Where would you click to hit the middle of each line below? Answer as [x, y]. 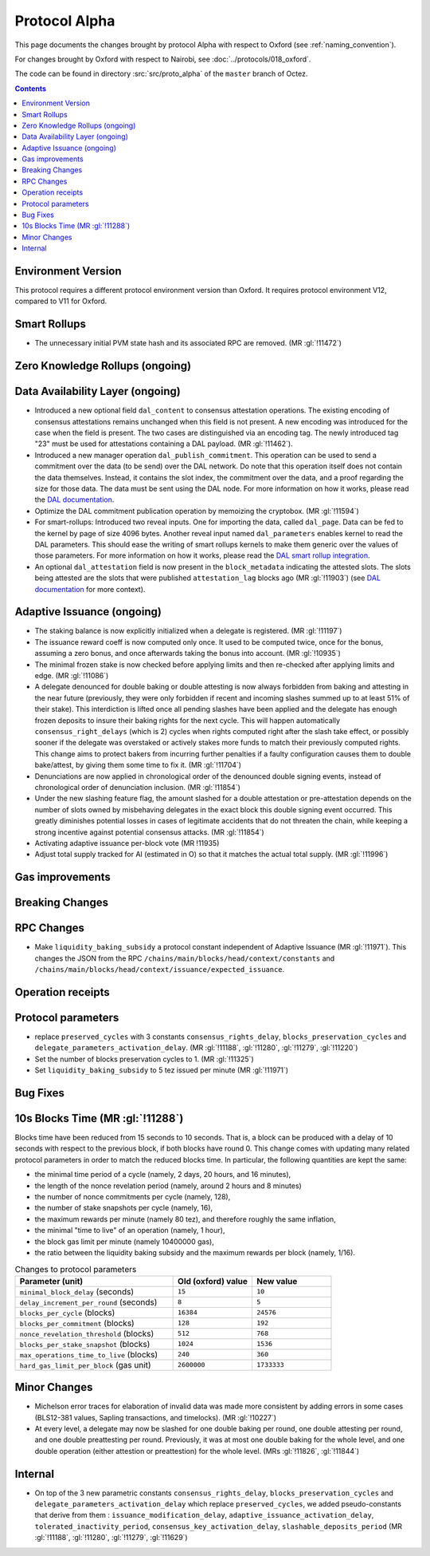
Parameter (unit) [51, 1281]
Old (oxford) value [213, 1281]
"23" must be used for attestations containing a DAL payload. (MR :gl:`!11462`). [164, 444]
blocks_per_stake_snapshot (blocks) [85, 1344]
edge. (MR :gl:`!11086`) [72, 676]
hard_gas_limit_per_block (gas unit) [85, 1364]
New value [277, 1281]
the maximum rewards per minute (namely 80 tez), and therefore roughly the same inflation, [185, 1219]
